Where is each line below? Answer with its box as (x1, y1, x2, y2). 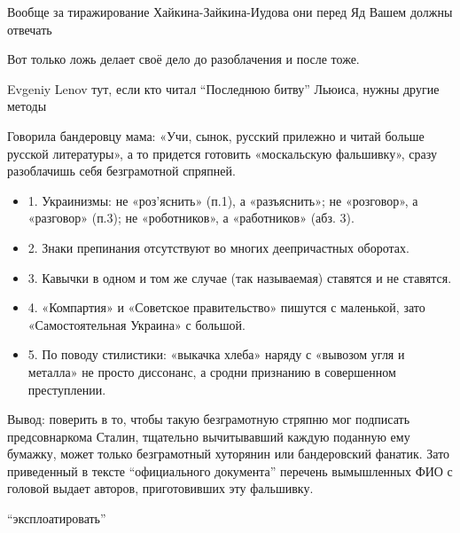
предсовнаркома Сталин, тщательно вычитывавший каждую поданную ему (7, 427, 410, 445)
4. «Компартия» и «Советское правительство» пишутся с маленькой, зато (27, 298, 425, 317)
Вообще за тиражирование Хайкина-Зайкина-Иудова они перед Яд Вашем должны (7, 3, 453, 20)
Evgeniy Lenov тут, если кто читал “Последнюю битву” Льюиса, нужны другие (7, 79, 440, 98)
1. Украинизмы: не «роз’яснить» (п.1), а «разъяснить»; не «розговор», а (27, 191, 418, 209)
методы (7, 97, 47, 115)
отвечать (7, 20, 52, 38)
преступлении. (27, 380, 106, 398)
